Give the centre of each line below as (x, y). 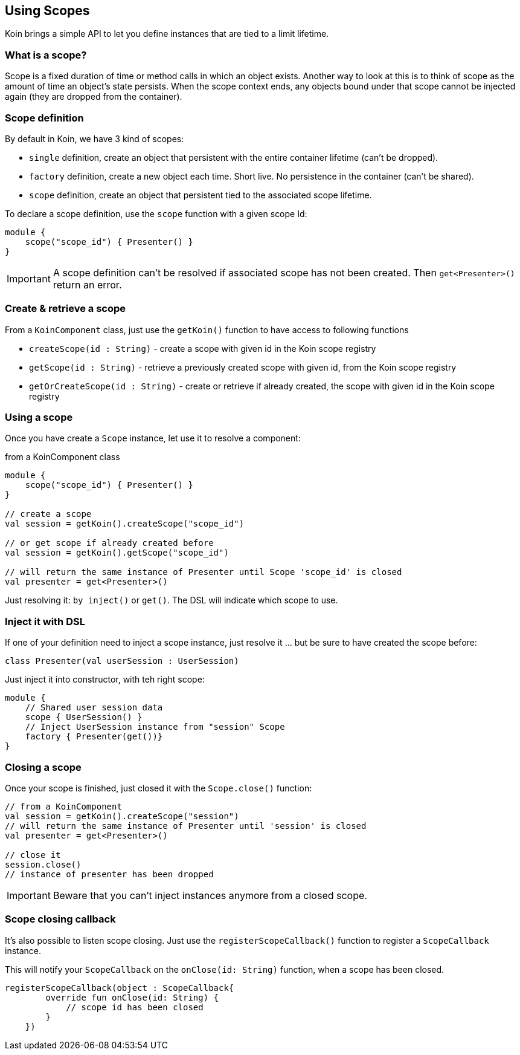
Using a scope (39, 417)
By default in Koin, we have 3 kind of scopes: (95, 138)
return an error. (87, 284)
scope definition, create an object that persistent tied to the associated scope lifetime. (201, 195)
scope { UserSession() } (84, 717)
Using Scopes (47, 11)
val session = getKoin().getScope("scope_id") (117, 553)
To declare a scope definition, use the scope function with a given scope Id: (156, 213)
